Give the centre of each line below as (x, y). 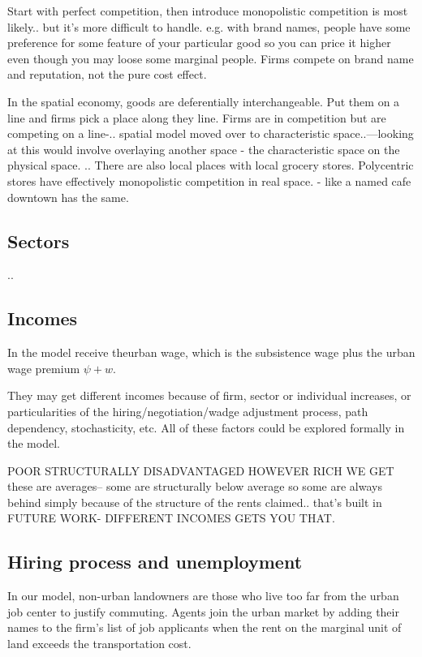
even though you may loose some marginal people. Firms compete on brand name (211, 58)
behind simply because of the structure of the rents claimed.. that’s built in (195, 502)
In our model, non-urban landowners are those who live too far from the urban (203, 596)
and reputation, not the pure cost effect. (107, 74)
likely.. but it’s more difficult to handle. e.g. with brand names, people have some (209, 26)
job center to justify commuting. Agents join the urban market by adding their (203, 611)
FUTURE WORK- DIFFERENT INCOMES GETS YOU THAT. (171, 518)
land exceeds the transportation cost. (99, 644)
